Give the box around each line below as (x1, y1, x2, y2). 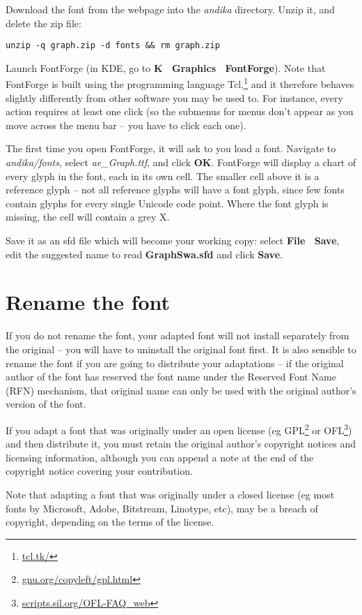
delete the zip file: (6, 15, 81, 30)
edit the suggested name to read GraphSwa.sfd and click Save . (6, 246, 283, 261)
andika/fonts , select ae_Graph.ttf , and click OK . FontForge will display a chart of (6, 155, 356, 170)
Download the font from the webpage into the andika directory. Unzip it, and (6, 2, 335, 16)
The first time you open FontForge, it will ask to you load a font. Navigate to (6, 141, 336, 156)
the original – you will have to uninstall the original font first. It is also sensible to (6, 341, 356, 356)
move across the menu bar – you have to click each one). (6, 117, 246, 132)
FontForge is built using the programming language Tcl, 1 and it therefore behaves (6, 75, 354, 91)
